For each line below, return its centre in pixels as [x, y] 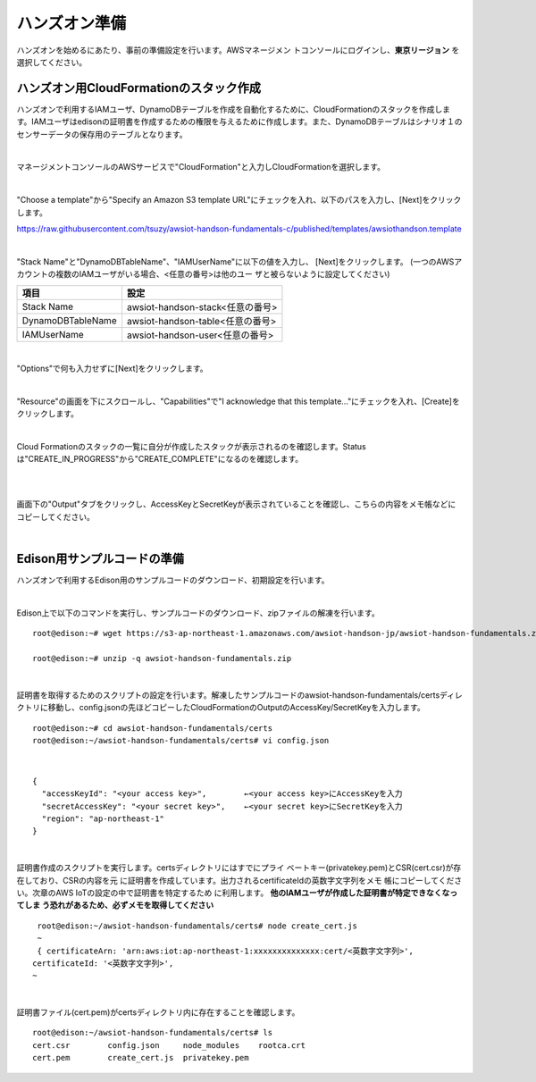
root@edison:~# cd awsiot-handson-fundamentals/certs [152, 728]
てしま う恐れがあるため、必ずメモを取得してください [115, 905]
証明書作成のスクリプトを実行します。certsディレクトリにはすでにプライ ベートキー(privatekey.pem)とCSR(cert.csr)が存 [239, 868]
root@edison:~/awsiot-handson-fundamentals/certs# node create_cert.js [197, 926]
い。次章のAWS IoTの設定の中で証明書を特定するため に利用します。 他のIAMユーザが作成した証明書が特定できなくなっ [237, 893]
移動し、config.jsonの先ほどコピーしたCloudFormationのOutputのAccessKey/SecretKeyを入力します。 [237, 708]
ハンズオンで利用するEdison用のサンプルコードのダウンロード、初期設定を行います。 [173, 580]
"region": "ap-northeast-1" [103, 818]
